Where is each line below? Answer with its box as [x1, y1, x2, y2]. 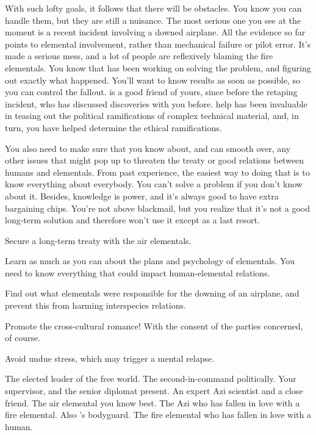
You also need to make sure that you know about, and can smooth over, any [5, 142, 291, 154]
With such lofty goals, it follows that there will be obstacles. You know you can [5, 2, 302, 14]
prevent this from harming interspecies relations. [5, 299, 186, 312]
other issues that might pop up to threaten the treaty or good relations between [5, 154, 304, 167]
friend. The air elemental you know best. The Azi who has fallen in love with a [5, 396, 300, 409]
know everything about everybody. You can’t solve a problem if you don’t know [5, 178, 303, 190]
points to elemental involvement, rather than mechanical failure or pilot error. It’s [5, 37, 311, 50]
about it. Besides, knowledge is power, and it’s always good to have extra [5, 189, 279, 202]
